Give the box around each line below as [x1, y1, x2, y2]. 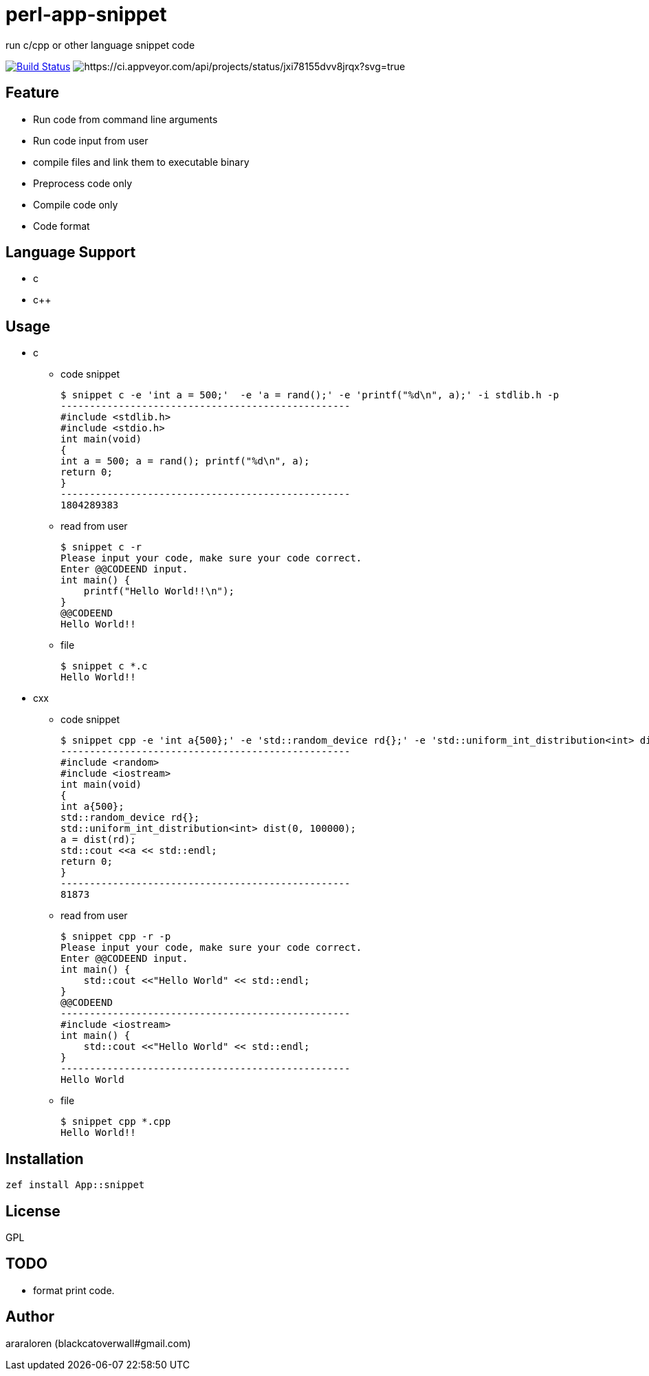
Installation [5, 1150, 84, 1168]
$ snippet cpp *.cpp [60, 1116, 171, 1128]
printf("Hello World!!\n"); [83, 585, 234, 597]
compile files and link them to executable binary [33, 155, 250, 168]
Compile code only [33, 198, 118, 211]
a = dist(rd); [60, 834, 136, 846]
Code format [33, 219, 90, 232]
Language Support [5, 244, 136, 261]
